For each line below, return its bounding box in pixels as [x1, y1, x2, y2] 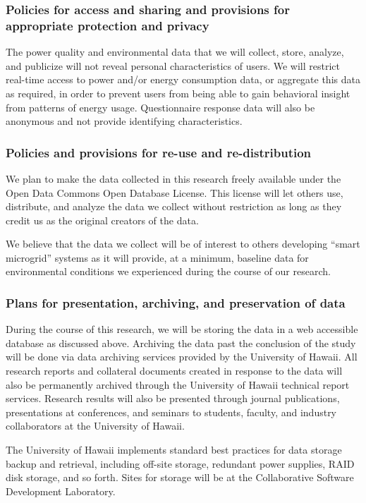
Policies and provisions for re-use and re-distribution [6, 143, 312, 161]
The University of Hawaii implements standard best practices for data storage [6, 442, 342, 457]
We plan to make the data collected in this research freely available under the [6, 171, 341, 186]
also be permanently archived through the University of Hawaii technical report [6, 377, 350, 392]
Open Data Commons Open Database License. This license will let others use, [6, 185, 343, 200]
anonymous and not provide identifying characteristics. [6, 114, 243, 128]
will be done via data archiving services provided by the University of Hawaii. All [6, 349, 358, 364]
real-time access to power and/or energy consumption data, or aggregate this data [6, 72, 360, 87]
